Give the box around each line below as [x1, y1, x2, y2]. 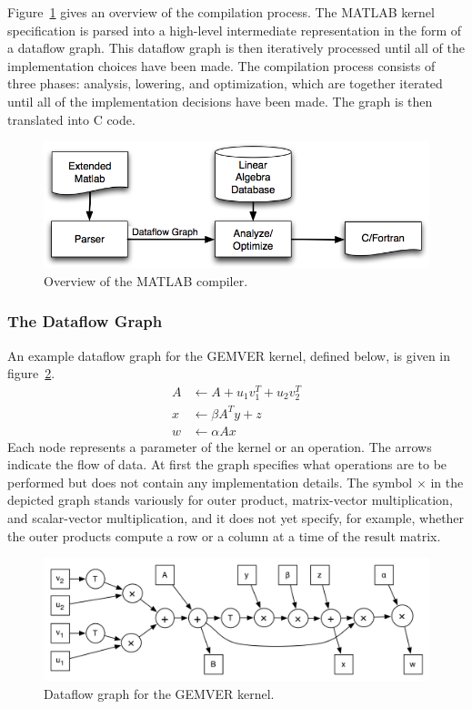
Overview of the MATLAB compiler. [44, 271, 248, 290]
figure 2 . [7, 364, 55, 383]
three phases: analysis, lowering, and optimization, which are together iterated [7, 74, 443, 93]
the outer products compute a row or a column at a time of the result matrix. [7, 526, 441, 545]
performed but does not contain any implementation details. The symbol [7, 472, 413, 491]
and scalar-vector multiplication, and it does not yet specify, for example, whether [7, 508, 465, 527]
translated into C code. [7, 109, 136, 128]
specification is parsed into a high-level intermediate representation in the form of [7, 20, 462, 39]
